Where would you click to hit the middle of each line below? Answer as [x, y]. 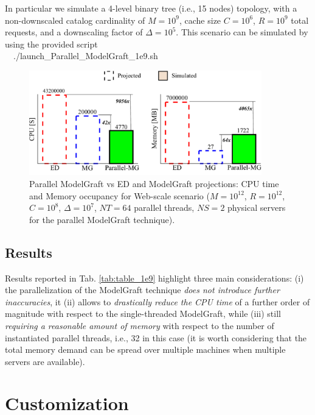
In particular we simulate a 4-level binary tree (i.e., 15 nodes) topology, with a [151, 8]
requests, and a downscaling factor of [74, 32]
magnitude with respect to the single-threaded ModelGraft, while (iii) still [143, 314]
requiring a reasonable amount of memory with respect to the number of [140, 325]
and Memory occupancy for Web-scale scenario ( [119, 195]
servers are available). [45, 361]
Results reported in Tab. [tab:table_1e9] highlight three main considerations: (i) [154, 278]
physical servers [257, 207]
